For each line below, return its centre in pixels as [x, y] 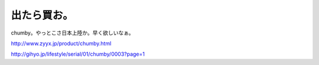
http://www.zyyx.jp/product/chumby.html [61, 43]
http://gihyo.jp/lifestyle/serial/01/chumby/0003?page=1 [78, 54]
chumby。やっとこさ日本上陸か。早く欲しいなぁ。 [72, 33]
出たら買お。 [42, 15]
